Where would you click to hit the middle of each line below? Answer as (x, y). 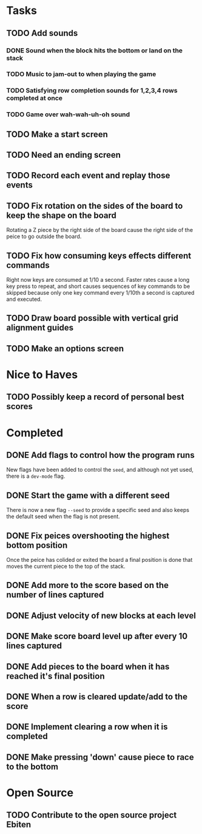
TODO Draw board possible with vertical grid (93, 318)
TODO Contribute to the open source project (92, 815)
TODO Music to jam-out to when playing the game (81, 74)
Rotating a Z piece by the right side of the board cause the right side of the (99, 230)
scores (20, 406)
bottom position (37, 545)
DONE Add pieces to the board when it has (88, 666)
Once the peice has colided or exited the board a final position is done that (99, 560)
